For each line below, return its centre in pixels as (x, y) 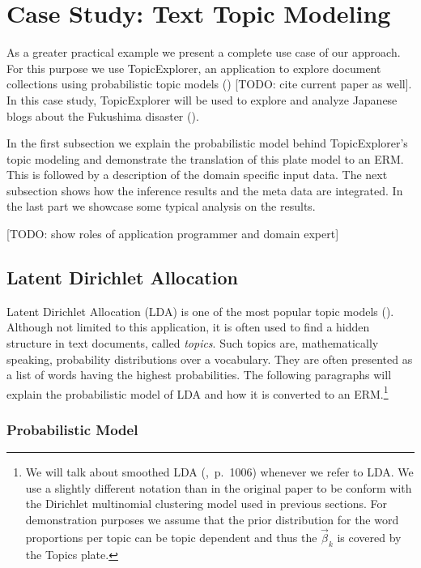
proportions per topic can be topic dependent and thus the (171, 537)
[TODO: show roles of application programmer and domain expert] (173, 234)
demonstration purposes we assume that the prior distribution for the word (212, 520)
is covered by (369, 537)
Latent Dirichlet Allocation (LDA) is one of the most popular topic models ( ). (200, 311)
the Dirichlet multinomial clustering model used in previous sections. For (206, 504)
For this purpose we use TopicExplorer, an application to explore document (194, 68)
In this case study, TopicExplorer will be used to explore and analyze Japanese (202, 99)
